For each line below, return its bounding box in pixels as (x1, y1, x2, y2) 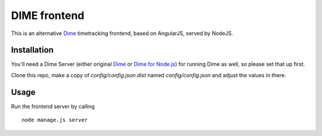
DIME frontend (11, 9, 85, 22)
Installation (11, 45, 54, 55)
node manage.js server (21, 116, 88, 124)
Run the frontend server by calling (11, 103, 95, 110)
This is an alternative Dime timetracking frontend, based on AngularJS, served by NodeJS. (11, 30, 234, 37)
